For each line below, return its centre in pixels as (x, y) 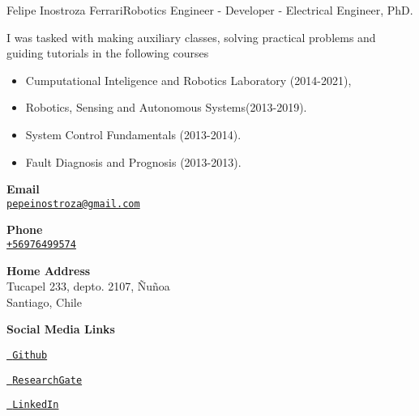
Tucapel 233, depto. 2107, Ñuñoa (88, 286)
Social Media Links (61, 329)
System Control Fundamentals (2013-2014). (133, 134)
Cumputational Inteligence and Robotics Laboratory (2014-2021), (188, 80)
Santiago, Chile (44, 301)
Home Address (49, 270)
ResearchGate (47, 380)
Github (30, 356)
